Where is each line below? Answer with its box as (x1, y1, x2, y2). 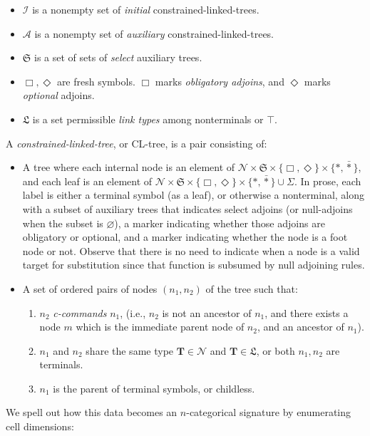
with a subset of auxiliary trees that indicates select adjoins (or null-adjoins (22, 201, 353, 216)
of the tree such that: (205, 281, 298, 296)
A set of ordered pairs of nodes (22, 281, 158, 296)
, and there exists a (264, 305, 349, 320)
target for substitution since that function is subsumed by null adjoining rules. (22, 257, 365, 272)
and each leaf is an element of (22, 173, 153, 188)
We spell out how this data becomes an (6, 405, 178, 420)
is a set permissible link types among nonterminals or (32, 111, 264, 126)
